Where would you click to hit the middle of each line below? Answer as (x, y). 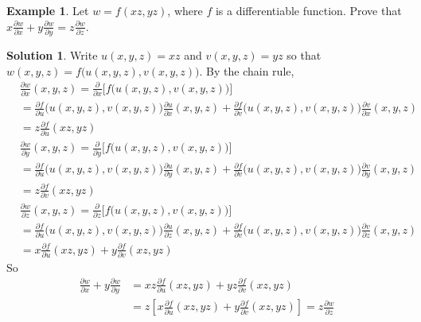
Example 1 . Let (48, 10)
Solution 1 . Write (52, 54)
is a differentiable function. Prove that (308, 10)
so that (304, 54)
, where (185, 10)
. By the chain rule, (247, 70)
